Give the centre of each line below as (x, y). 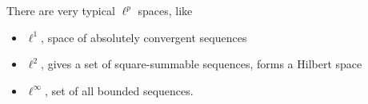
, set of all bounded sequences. (119, 90)
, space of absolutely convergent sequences (144, 37)
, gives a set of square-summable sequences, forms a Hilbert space (202, 64)
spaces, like (165, 10)
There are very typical (61, 10)
